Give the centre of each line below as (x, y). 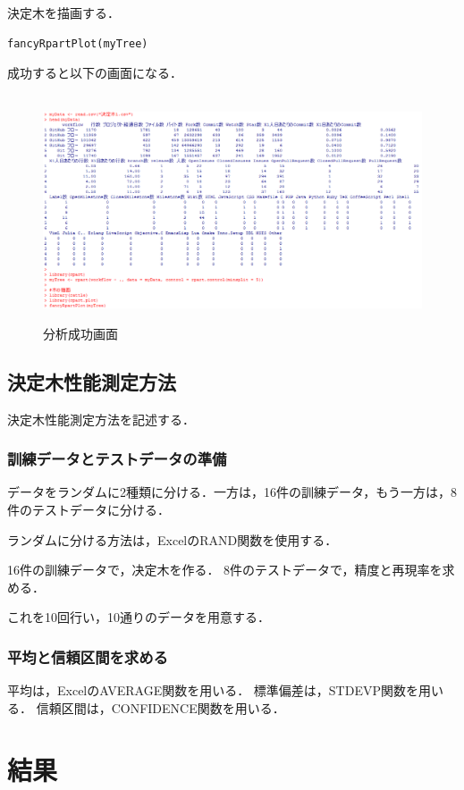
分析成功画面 (80, 333)
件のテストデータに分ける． (89, 510)
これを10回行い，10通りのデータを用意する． (139, 617)
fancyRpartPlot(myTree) (78, 43)
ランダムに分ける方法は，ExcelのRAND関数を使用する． (173, 539)
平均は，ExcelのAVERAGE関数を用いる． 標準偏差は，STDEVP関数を (213, 690)
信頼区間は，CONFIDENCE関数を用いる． (160, 707)
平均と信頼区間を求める (88, 656)
